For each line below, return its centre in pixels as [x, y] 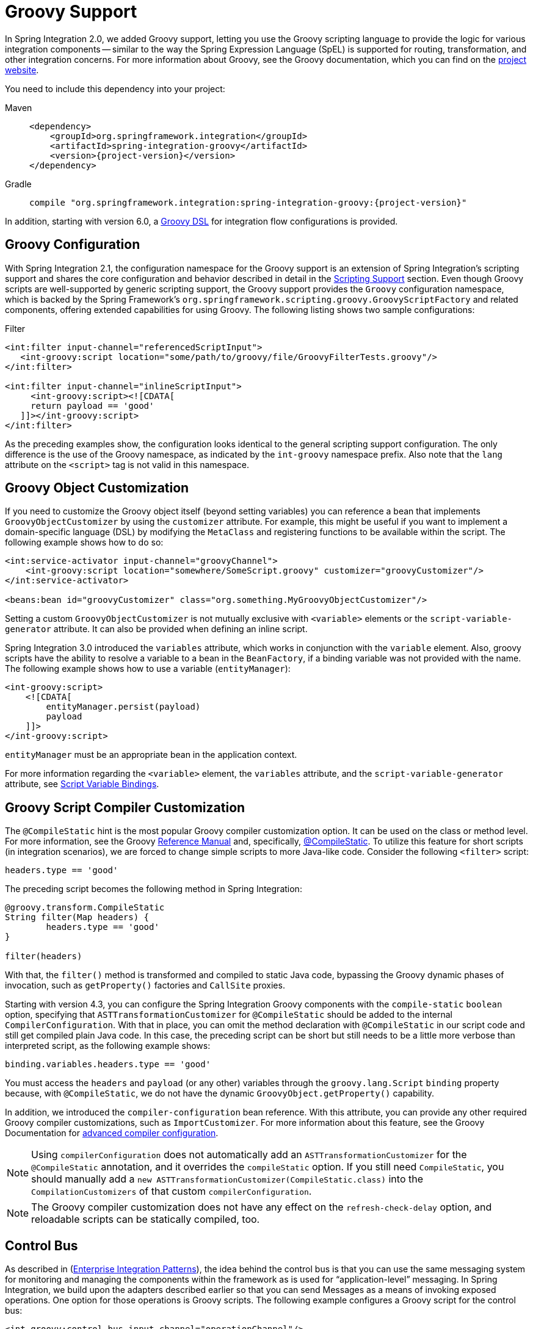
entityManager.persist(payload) [123, 707]
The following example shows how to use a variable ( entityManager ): [148, 669]
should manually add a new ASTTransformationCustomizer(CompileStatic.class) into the [227, 1179]
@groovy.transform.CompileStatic [85, 908]
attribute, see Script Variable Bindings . [82, 784]
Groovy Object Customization [97, 488]
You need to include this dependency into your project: [115, 88]
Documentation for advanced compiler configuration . [112, 1133]
